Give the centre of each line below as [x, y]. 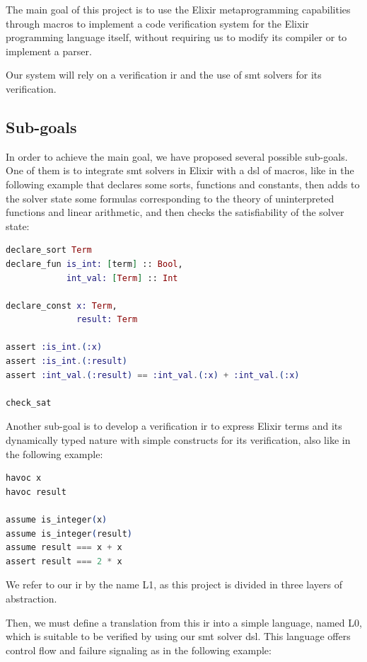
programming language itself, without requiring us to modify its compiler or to [176, 37]
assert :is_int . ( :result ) [66, 361]
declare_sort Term [49, 250]
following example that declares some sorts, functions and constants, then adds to [183, 184]
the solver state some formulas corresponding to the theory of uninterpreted [170, 198]
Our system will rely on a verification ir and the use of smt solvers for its [164, 75]
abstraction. [31, 598]
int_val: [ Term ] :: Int [122, 278]
